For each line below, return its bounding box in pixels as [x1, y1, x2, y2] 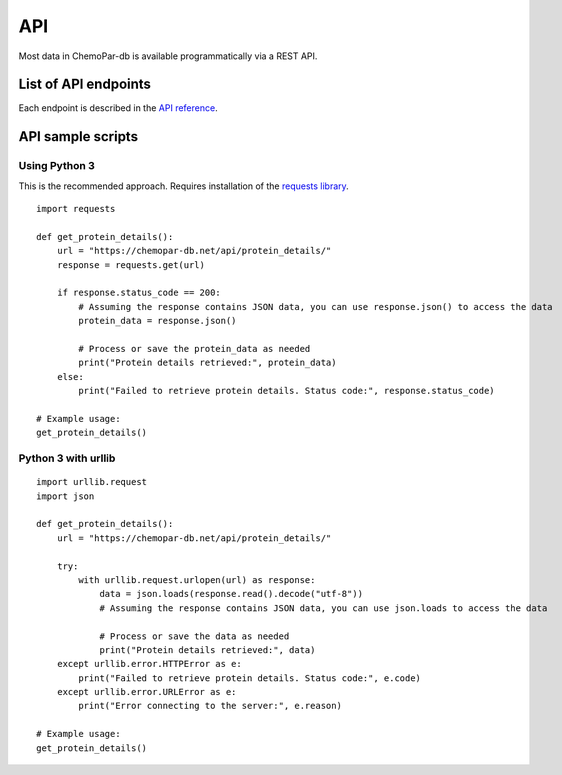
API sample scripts [18, 128, 139, 145]
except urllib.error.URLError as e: [56, 686, 237, 698]
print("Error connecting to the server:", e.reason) [78, 700, 342, 712]
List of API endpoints [18, 76, 152, 93]
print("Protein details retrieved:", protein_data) [78, 357, 337, 369]
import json [36, 490, 95, 502]
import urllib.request [36, 476, 148, 488]
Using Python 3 [18, 159, 95, 173]
